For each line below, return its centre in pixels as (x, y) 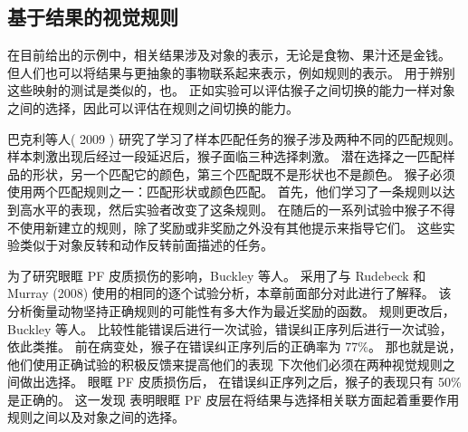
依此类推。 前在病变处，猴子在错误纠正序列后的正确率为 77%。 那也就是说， (234, 346)
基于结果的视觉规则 (93, 17)
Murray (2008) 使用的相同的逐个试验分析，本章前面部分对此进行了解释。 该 (229, 293)
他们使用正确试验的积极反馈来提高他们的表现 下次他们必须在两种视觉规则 (225, 364)
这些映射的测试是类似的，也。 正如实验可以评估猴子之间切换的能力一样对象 (231, 90)
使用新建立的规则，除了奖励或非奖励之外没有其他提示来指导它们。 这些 (231, 227)
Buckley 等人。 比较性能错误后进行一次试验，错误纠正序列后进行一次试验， (230, 328)
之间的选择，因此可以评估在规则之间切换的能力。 (153, 107)
